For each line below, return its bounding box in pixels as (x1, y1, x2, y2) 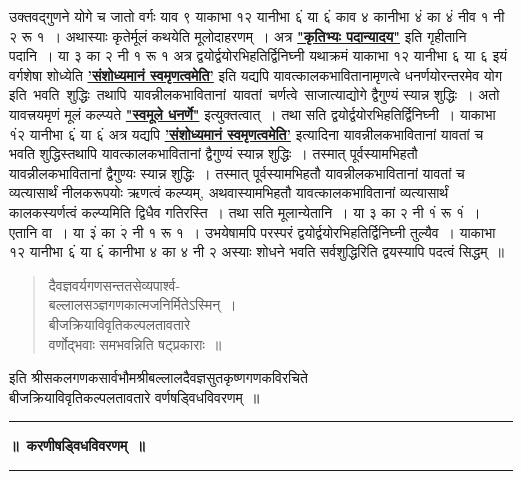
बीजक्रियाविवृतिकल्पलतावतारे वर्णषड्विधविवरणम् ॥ (9, 386, 260, 407)
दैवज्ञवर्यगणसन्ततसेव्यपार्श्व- (48, 274, 181, 295)
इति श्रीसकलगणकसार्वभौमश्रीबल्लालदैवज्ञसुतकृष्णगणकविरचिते (9, 367, 308, 388)
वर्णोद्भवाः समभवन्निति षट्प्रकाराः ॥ (48, 333, 222, 354)
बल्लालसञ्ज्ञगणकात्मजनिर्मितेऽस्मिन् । (48, 294, 237, 315)
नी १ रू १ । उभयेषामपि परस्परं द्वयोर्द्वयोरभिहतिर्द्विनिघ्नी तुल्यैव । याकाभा (132, 221, 496, 242)
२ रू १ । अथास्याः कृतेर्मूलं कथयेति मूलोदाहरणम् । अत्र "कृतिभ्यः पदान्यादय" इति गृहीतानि (9, 25, 467, 46)
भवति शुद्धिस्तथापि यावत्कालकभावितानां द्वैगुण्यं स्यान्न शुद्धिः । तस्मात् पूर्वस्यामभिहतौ (9, 143, 418, 164)
